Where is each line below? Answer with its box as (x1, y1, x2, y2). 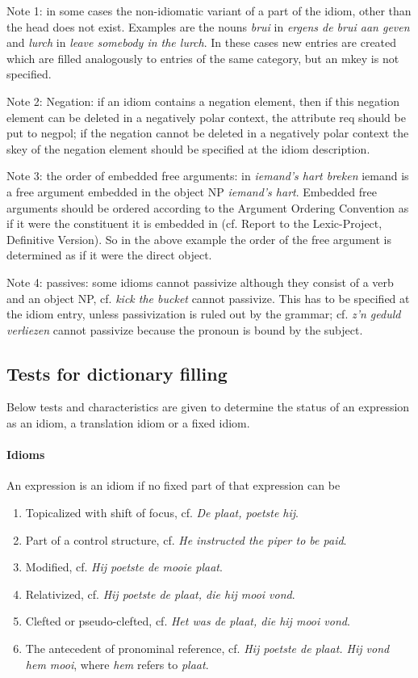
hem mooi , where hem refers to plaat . (25, 655, 209, 672)
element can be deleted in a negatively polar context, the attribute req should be (6, 108, 406, 125)
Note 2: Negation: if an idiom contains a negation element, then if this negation (6, 92, 400, 109)
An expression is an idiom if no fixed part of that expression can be (6, 477, 341, 494)
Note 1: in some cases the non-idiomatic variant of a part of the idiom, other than (6, 2, 412, 19)
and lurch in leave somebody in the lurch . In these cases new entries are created (6, 34, 397, 51)
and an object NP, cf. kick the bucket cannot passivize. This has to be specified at (6, 289, 410, 306)
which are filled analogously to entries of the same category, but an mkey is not (6, 49, 399, 66)
